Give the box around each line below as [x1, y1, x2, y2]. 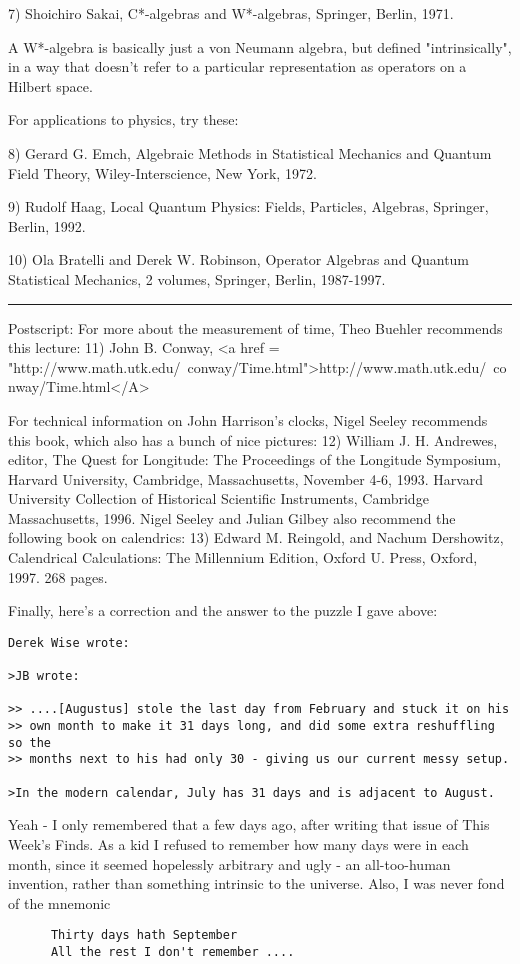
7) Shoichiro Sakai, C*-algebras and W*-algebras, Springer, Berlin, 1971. [8, 3, 454, 23]
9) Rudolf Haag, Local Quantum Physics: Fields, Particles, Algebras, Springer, [8, 196, 489, 217]
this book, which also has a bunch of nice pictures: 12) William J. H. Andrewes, [8, 429, 498, 450]
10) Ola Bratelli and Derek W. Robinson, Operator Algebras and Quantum [8, 249, 470, 270]
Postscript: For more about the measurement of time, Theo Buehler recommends [8, 317, 503, 338]
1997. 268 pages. [8, 566, 108, 587]
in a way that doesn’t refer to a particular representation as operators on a [8, 56, 467, 77]
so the [8, 735, 51, 750]
